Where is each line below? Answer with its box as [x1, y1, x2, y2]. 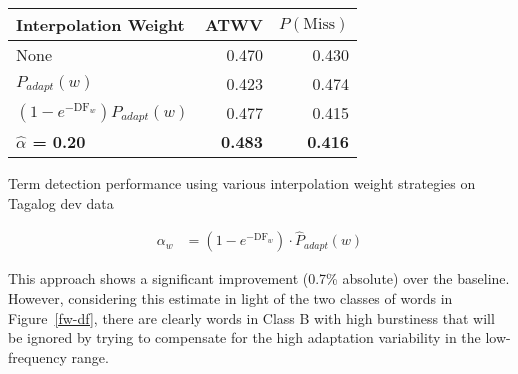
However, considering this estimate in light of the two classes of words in [8, 288, 453, 309]
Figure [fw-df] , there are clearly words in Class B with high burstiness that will [8, 307, 495, 328]
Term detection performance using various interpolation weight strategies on [8, 173, 476, 193]
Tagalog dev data [8, 192, 114, 213]
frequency [8, 346, 67, 367]
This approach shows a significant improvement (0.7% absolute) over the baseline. [8, 268, 510, 289]
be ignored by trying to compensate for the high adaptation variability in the [8, 327, 481, 348]
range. [71, 346, 109, 367]
